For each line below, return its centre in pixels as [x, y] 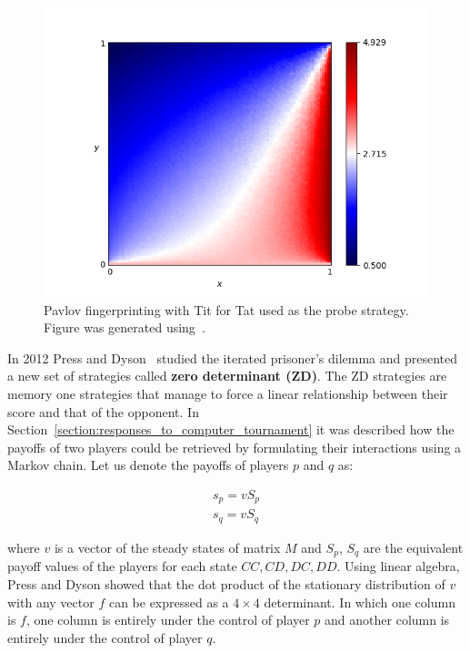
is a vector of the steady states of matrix [167, 547]
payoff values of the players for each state [122, 566]
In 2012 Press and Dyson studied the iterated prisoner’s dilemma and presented [233, 357]
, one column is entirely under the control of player [168, 620]
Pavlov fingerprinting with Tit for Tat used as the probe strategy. [226, 309]
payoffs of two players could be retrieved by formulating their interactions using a [235, 447]
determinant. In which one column [360, 602]
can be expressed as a [169, 602]
